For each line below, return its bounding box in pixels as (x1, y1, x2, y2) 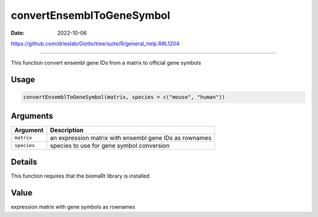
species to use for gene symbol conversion (50, 141, 170, 149)
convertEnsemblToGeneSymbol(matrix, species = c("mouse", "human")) (23, 94, 226, 101)
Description (50, 126, 84, 134)
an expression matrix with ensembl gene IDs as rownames (50, 133, 212, 142)
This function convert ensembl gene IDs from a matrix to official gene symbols (11, 59, 201, 66)
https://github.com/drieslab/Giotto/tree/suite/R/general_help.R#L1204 (11, 40, 180, 47)
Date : (11, 29, 25, 36)
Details (11, 157, 38, 167)
